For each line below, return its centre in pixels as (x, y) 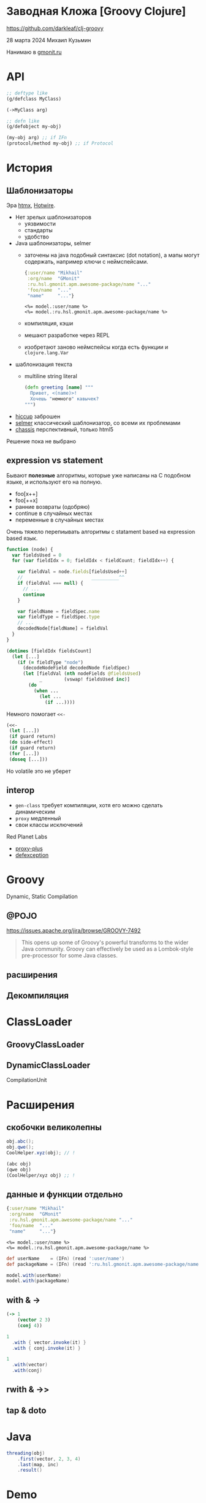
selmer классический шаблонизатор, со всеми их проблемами (98, 423)
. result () (30, 1470)
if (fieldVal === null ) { (51, 584)
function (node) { (30, 549)
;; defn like (23, 121)
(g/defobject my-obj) (34, 127)
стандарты (39, 230)
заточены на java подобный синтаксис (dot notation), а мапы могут (112, 255)
